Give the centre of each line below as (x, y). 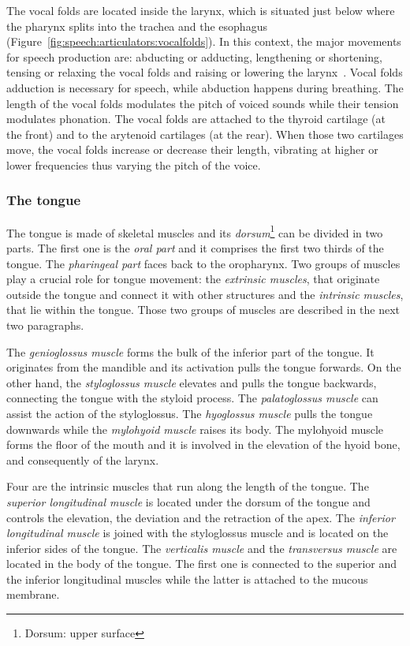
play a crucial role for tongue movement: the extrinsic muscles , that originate (193, 279)
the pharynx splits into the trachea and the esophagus (137, 26)
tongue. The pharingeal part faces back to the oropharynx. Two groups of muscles (203, 263)
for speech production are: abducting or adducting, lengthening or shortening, (194, 56)
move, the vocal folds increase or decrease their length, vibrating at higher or (192, 149)
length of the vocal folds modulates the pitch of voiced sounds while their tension (203, 103)
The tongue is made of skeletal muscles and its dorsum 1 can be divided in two (195, 231)
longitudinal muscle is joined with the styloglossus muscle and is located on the (198, 533)
